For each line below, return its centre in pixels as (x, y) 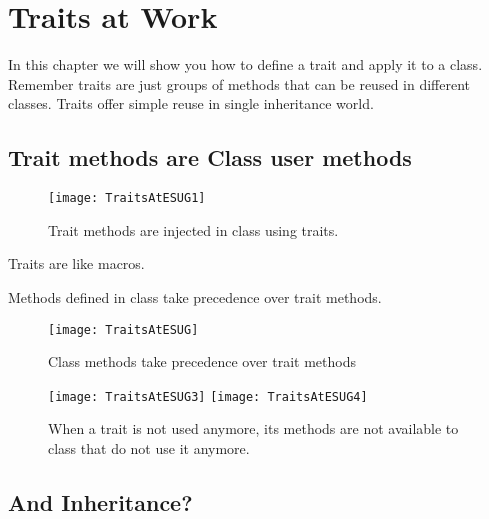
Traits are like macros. (76, 263)
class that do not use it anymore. (149, 448)
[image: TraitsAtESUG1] (127, 198)
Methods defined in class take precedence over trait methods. (195, 296)
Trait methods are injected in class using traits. (193, 229)
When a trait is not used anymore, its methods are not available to (253, 428)
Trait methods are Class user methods (210, 157)
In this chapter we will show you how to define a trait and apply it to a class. (245, 64)
